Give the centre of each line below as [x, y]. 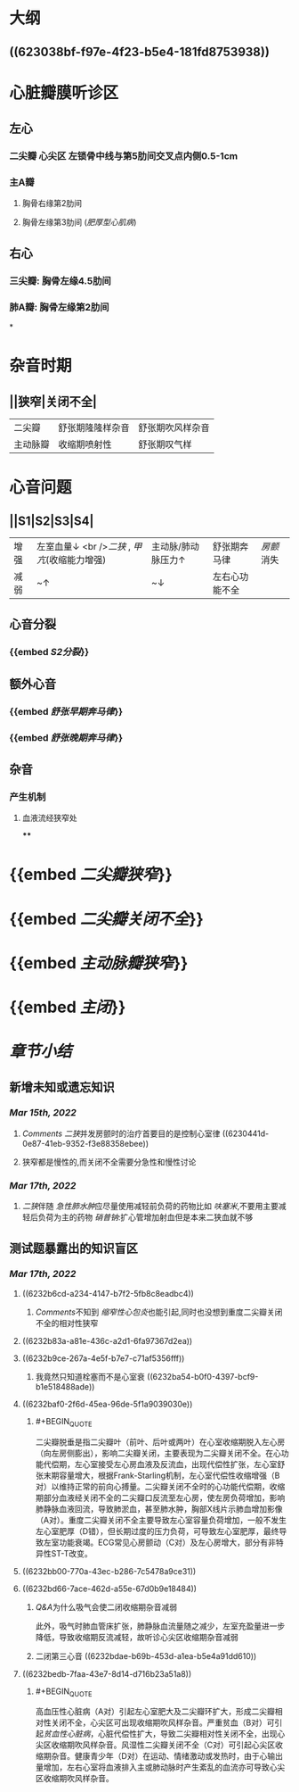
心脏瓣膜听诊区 [64, 92]
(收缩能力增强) [76, 560]
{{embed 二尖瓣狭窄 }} [91, 875]
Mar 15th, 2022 [43, 1113]
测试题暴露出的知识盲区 [73, 1248]
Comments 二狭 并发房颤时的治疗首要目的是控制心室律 [121, 1133]
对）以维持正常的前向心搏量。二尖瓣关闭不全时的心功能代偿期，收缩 [160, 1486]
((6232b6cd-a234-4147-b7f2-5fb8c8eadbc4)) [108, 1293]
